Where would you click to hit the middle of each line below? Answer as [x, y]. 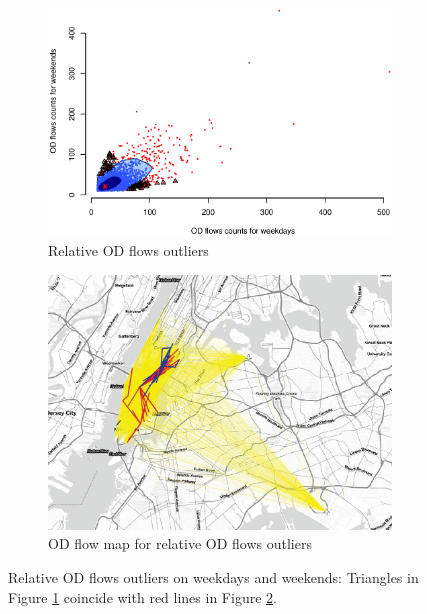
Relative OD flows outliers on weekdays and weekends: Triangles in [213, 577]
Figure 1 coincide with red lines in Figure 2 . [142, 596]
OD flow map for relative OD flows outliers [180, 543]
